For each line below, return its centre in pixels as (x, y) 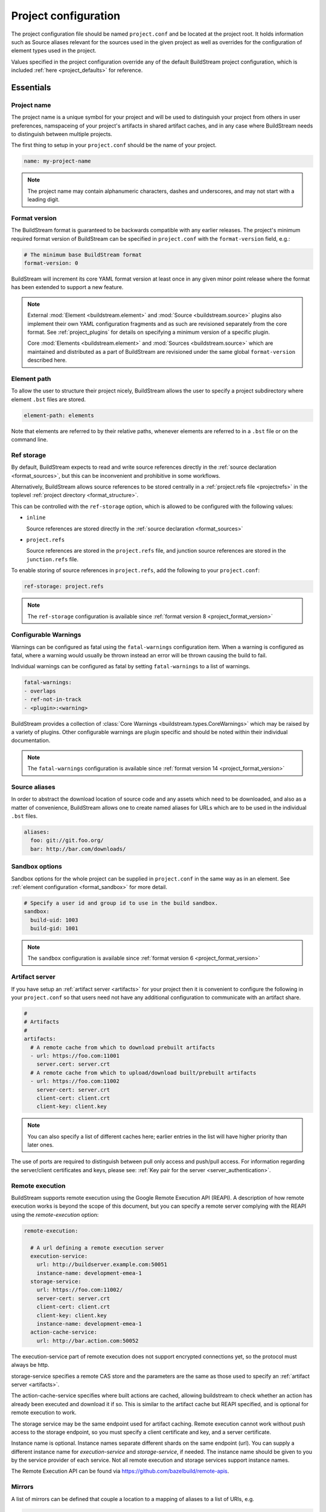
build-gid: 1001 (54, 929)
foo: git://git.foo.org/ (67, 840)
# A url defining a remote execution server (97, 1248)
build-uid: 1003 (54, 920)
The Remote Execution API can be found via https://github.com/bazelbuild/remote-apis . (120, 1471)
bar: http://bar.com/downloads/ (78, 849)
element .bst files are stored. (49, 399)
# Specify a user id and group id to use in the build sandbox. (121, 903)
